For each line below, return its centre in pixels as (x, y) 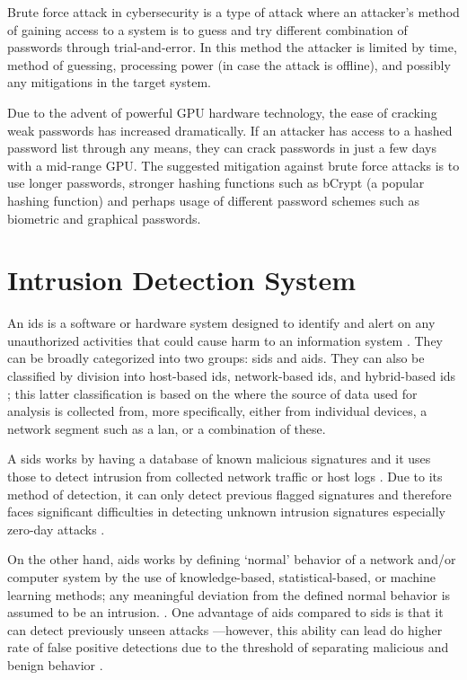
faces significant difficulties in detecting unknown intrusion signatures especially (226, 512)
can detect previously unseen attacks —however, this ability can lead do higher (225, 629)
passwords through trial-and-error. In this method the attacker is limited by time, (232, 47)
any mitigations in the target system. (109, 82)
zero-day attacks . (56, 529)
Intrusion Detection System (182, 280)
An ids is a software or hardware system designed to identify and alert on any (221, 323)
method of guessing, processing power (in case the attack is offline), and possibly (229, 64)
